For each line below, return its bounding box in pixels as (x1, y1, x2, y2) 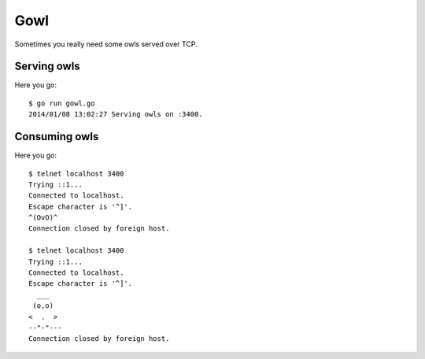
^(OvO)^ (28, 213, 58, 222)
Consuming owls (14, 130, 99, 143)
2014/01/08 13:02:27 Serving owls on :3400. (28, 110, 204, 119)
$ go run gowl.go (28, 98, 95, 108)
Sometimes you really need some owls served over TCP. (14, 39, 198, 49)
